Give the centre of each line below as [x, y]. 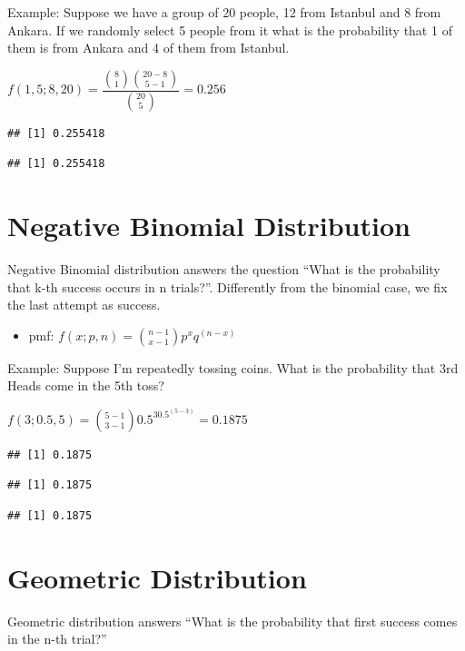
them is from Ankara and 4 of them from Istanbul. [148, 48]
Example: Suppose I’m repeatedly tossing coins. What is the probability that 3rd [233, 367]
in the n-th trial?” [57, 639]
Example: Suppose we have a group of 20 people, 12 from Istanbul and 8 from [224, 12]
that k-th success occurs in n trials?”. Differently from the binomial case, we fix [228, 286]
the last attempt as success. [84, 305]
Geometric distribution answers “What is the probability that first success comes [232, 621]
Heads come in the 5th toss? [86, 385]
